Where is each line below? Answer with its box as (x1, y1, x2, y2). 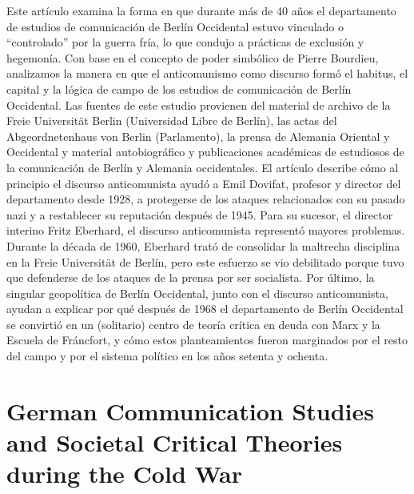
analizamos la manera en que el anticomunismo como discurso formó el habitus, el (6, 65, 408, 82)
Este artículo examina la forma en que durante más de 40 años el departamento (6, 2, 396, 18)
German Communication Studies (6, 394, 374, 427)
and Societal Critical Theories (6, 426, 343, 459)
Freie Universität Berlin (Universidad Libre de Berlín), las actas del (6, 112, 337, 129)
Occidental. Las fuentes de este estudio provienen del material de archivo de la (6, 96, 391, 113)
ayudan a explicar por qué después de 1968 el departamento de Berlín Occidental (6, 300, 404, 317)
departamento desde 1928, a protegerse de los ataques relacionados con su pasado (6, 191, 405, 207)
